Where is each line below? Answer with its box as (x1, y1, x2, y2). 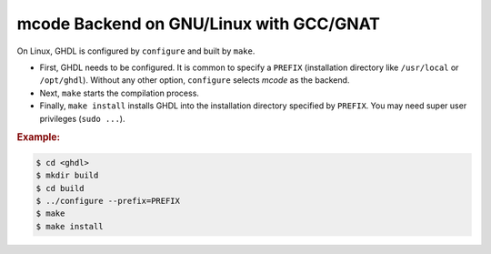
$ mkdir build (35, 170, 99, 181)
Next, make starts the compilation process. (39, 87, 200, 98)
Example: (16, 131, 61, 144)
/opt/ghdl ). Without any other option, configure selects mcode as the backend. (39, 75, 350, 86)
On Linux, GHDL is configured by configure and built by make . (16, 46, 256, 56)
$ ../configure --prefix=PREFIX (35, 196, 181, 206)
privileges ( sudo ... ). (39, 113, 125, 124)
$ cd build (35, 183, 85, 193)
